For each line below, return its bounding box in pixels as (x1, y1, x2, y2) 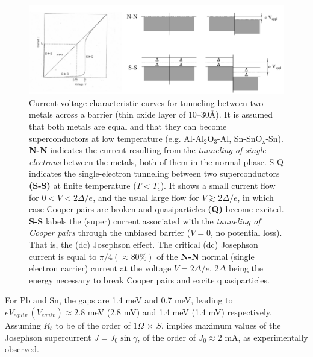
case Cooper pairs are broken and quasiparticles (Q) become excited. (29, 203, 284, 215)
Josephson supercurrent (5, 330, 91, 343)
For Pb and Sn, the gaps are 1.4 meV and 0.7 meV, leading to (5, 294, 233, 306)
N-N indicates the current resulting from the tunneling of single (29, 144, 266, 156)
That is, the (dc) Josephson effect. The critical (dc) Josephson (29, 238, 258, 250)
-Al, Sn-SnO (217, 131, 262, 144)
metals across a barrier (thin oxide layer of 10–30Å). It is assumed (29, 108, 273, 121)
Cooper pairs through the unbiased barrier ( (29, 226, 191, 239)
